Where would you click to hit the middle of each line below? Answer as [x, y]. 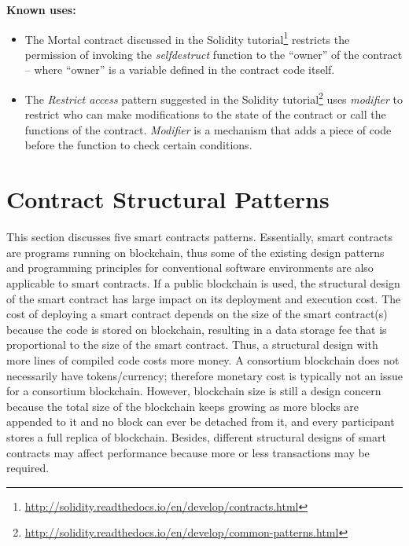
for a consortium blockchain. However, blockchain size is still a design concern [194, 391]
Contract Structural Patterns [168, 199]
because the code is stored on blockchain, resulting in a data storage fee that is [197, 329]
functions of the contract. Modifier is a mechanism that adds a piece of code [208, 129]
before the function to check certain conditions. [138, 145]
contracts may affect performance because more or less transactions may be [188, 452]
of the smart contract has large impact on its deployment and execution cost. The [204, 298]
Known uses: [41, 9]
